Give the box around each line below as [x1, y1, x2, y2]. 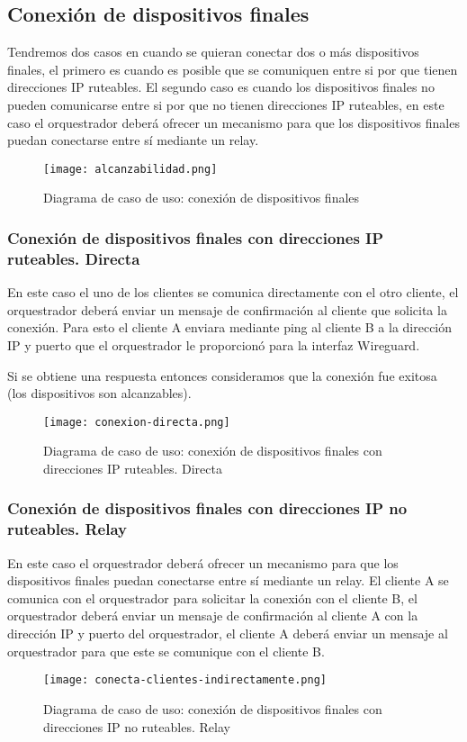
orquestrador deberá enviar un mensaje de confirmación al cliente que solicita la [7, 300, 447, 319]
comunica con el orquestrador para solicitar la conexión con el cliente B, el [7, 588, 418, 607]
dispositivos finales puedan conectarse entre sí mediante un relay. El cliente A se [7, 571, 449, 590]
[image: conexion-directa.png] [43, 415, 230, 429]
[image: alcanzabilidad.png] [43, 162, 218, 176]
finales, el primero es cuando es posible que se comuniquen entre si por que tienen [7, 59, 458, 78]
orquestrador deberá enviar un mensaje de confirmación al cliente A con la [7, 606, 418, 625]
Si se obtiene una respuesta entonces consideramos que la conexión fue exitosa [7, 366, 437, 385]
